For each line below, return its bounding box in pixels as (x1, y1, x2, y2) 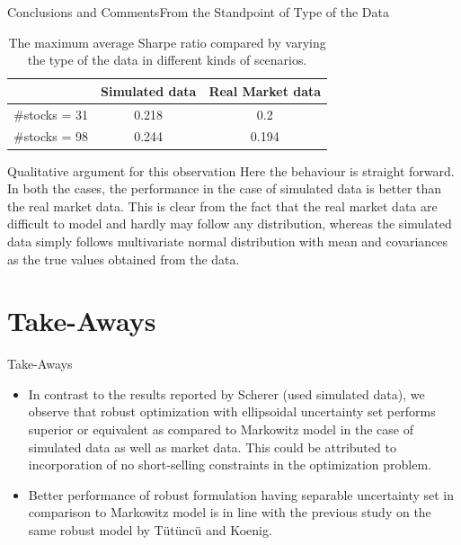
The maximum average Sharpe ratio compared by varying (8, 32, 326, 51)
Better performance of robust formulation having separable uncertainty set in (28, 485, 455, 504)
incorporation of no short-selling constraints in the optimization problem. (28, 455, 431, 474)
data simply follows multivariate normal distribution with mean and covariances (7, 231, 448, 250)
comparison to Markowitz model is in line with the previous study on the (28, 503, 431, 522)
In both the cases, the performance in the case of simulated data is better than (7, 179, 442, 198)
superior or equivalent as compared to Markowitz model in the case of (28, 420, 413, 439)
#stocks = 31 (13, 104, 88, 123)
